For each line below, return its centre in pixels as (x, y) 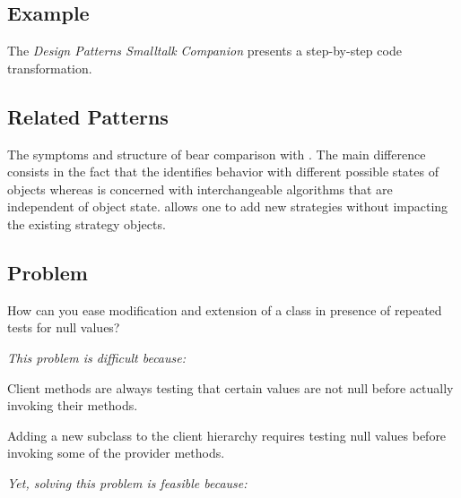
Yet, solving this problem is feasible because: (127, 482)
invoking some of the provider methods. (116, 453)
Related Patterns (88, 116)
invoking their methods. (73, 405)
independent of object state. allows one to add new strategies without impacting (228, 206)
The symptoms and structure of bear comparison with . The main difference (217, 154)
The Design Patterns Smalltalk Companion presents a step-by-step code (204, 51)
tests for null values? (64, 327)
